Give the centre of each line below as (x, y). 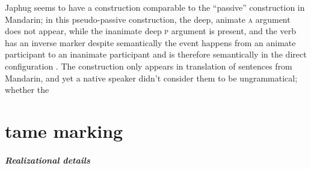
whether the (27, 90)
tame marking (64, 130)
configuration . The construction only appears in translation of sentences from (149, 66)
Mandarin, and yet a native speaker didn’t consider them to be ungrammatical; (151, 78)
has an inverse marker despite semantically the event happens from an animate (150, 42)
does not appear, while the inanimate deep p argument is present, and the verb (150, 31)
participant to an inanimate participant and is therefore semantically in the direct (156, 54)
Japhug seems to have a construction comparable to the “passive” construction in (155, 7)
